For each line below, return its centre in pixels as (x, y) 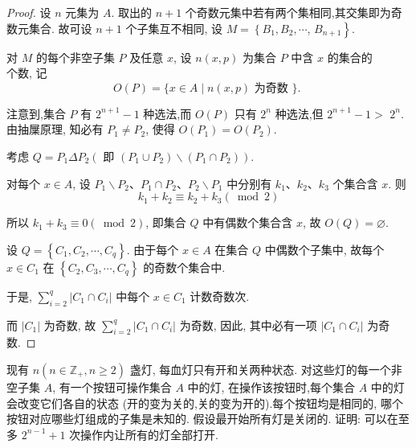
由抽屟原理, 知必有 (55, 129)
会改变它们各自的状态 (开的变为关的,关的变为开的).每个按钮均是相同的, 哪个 (205, 403)
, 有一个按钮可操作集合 (112, 386)
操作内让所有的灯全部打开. (149, 434)
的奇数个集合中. (184, 267)
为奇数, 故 (70, 325)
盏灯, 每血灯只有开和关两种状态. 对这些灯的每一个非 (266, 369)
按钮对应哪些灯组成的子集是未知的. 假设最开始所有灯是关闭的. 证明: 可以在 (202, 419)
